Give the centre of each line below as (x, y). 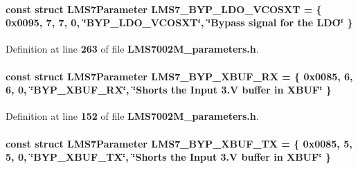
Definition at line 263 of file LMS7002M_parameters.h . (132, 49)
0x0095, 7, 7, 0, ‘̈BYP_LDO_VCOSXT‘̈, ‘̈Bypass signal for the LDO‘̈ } (179, 23)
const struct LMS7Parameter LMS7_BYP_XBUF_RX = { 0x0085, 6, (179, 76)
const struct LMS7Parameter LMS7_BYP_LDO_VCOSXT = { (164, 9)
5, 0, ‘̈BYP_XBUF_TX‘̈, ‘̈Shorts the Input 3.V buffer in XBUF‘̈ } (169, 157)
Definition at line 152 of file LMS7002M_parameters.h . (132, 116)
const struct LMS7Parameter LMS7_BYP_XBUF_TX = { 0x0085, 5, (179, 143)
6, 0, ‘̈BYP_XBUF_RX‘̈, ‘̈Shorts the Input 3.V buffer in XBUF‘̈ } (169, 90)
